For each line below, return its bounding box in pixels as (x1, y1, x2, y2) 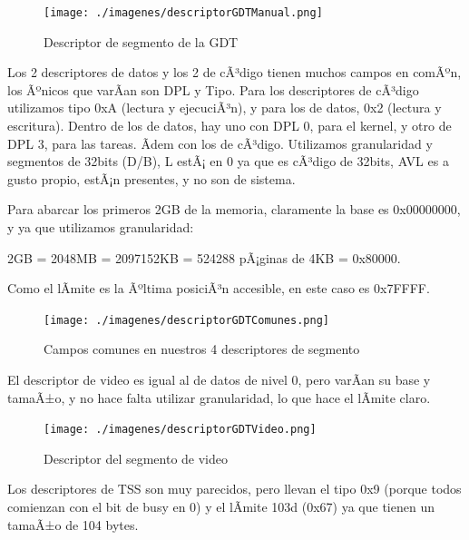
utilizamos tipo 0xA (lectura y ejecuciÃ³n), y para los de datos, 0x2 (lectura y (7, 98, 442, 117)
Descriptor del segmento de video (44, 448, 229, 467)
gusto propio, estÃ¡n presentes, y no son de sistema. (7, 169, 296, 188)
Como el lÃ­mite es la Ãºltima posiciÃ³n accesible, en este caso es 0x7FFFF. (7, 279, 430, 298)
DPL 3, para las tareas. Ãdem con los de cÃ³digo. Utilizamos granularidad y (7, 133, 433, 152)
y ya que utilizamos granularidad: (7, 218, 194, 236)
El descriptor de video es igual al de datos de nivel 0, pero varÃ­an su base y (7, 370, 431, 389)
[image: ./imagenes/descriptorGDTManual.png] (44, 6, 323, 19)
